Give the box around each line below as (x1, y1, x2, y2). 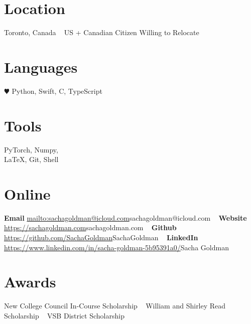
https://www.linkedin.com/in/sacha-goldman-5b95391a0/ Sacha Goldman (4, 242, 229, 252)
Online (4, 183, 51, 204)
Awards (4, 271, 56, 292)
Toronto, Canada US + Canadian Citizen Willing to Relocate (4, 27, 199, 38)
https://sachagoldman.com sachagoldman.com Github (4, 222, 177, 233)
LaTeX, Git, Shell (4, 154, 59, 165)
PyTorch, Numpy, (4, 144, 58, 154)
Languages (4, 56, 78, 77)
